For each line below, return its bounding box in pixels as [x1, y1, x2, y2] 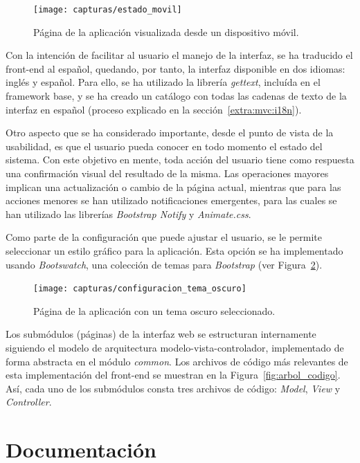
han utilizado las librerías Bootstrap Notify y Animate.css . [6, 206, 251, 221]
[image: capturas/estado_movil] [33, 5, 182, 15]
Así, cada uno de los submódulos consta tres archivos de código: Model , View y [6, 381, 341, 395]
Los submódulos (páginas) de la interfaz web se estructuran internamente [6, 327, 316, 341]
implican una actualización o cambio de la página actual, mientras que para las [6, 179, 341, 194]
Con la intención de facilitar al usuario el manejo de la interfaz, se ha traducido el [6, 48, 353, 62]
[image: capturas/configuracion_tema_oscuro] [33, 284, 246, 294]
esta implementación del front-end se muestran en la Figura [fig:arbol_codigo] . [6, 367, 341, 382]
